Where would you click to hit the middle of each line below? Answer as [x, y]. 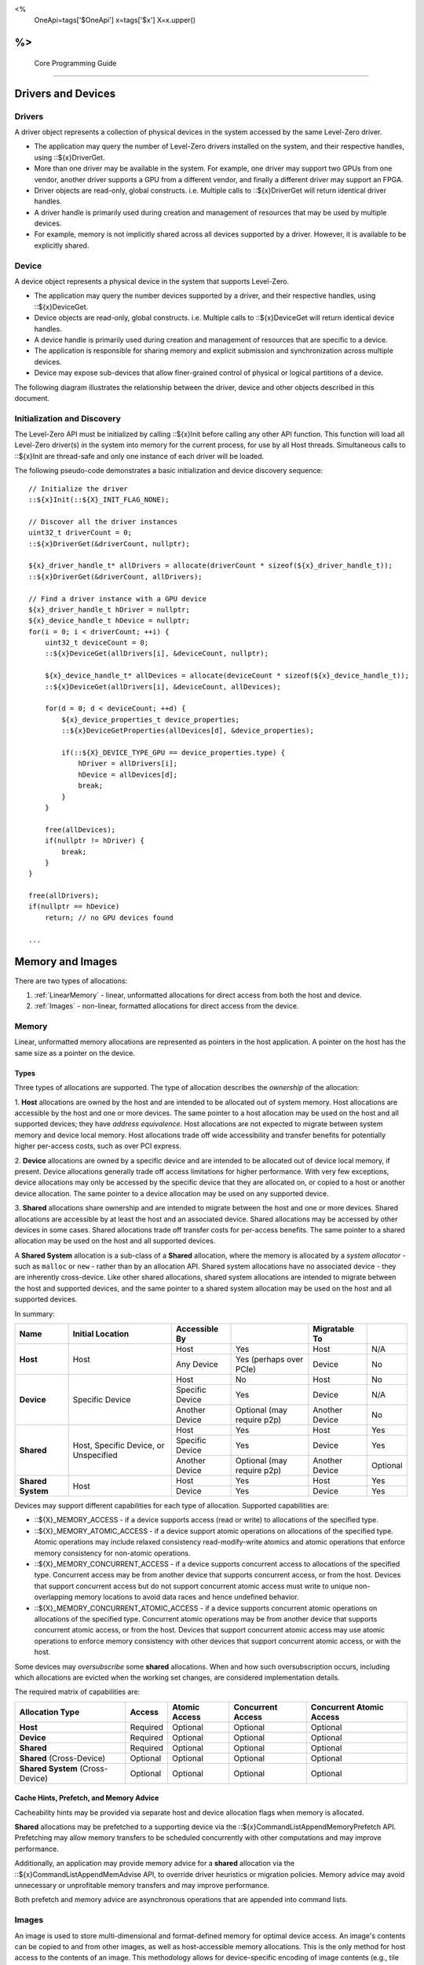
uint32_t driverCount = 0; [80, 533]
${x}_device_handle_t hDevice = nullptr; [109, 621]
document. [32, 398]
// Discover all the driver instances [103, 522]
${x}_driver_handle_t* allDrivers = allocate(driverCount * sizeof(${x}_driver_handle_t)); [210, 566]
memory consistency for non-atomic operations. [112, 1553]
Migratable [334, 1329]
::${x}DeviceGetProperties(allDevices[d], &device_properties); [188, 731]
